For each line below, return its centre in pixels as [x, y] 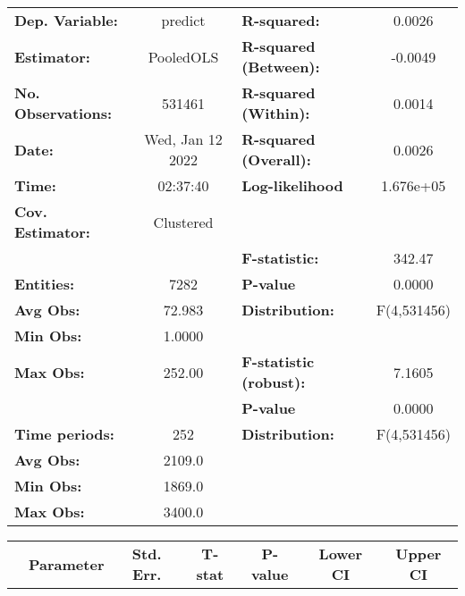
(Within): [276, 113]
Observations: [63, 113]
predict [183, 20]
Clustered [183, 222]
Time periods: [64, 434]
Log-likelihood [292, 185]
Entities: [45, 284]
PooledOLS [183, 56]
